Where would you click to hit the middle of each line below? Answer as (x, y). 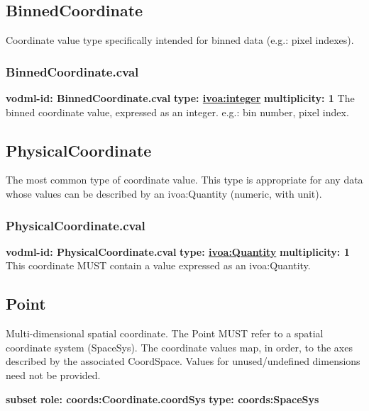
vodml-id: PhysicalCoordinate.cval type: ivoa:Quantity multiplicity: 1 (178, 251)
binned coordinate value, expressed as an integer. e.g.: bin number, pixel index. (177, 112)
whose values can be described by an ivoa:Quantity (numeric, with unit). (164, 193)
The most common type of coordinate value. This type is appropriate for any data (184, 180)
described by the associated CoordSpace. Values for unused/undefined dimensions (183, 361)
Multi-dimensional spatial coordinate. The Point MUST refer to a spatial (165, 333)
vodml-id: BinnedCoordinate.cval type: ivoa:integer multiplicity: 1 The (180, 98)
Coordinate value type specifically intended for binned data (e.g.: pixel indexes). (180, 40)
